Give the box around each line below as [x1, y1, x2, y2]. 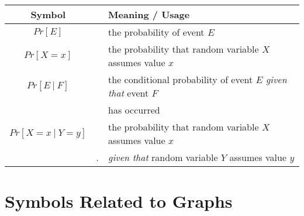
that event [108, 86, 149, 100]
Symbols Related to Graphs [5, 189, 233, 213]
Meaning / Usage [108, 8, 190, 21]
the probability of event [108, 25, 205, 39]
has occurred [108, 103, 160, 116]
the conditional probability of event [108, 73, 253, 86]
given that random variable [108, 150, 218, 164]
